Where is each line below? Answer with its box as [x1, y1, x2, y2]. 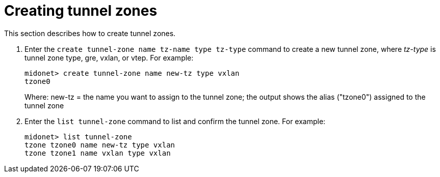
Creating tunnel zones [4, 2, 158, 19]
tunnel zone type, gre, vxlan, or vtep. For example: [24, 53, 194, 62]
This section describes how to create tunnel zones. [4, 28, 176, 38]
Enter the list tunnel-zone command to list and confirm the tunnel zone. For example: [24, 116, 326, 126]
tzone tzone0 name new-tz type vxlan [24, 140, 175, 149]
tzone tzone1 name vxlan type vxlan [24, 149, 171, 157]
